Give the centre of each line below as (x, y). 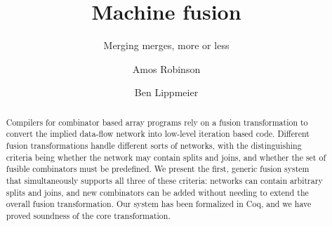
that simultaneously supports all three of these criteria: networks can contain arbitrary (164, 180)
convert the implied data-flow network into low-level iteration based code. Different (158, 134)
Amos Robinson (166, 68)
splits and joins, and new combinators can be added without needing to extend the (157, 192)
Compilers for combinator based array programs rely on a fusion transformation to (157, 122)
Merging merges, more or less (166, 45)
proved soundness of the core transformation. (88, 215)
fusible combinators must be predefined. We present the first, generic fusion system (158, 169)
